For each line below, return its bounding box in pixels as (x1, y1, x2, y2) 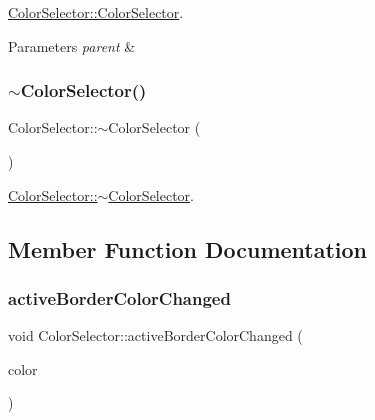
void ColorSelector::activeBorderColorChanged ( (8, 325, 303, 346)
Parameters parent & (8, 35, 136, 56)
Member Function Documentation (8, 233, 368, 264)
